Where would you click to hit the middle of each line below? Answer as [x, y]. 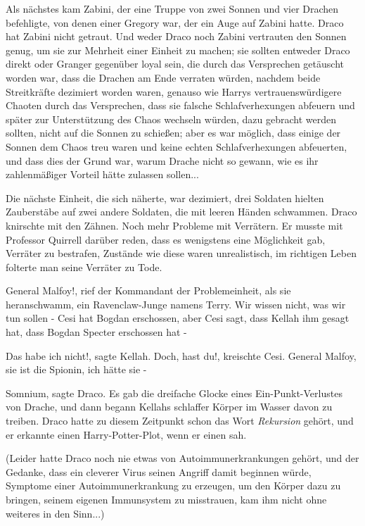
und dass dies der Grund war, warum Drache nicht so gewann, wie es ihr [162, 160]
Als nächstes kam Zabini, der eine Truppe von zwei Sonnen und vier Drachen [172, 8]
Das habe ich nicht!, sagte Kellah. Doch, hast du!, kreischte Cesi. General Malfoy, [181, 355]
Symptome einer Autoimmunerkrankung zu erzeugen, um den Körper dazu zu [173, 486]
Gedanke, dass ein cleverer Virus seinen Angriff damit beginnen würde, [159, 471]
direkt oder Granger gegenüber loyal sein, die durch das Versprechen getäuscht [175, 64]
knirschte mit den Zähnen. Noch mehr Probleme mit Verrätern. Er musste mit [174, 225]
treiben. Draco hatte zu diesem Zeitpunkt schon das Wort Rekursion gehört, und [180, 421]
